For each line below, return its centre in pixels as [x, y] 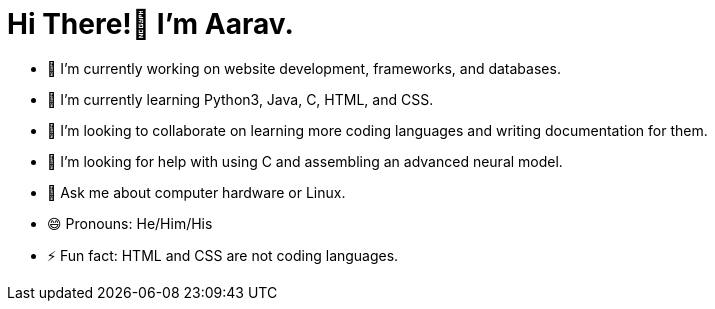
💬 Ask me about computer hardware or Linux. [196, 192]
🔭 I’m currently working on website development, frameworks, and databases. [304, 68]
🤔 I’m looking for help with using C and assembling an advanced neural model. [305, 161]
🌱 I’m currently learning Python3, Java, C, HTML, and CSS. [240, 99]
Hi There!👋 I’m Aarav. [150, 24]
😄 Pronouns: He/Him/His [130, 223]
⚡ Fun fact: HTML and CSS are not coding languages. [223, 255]
